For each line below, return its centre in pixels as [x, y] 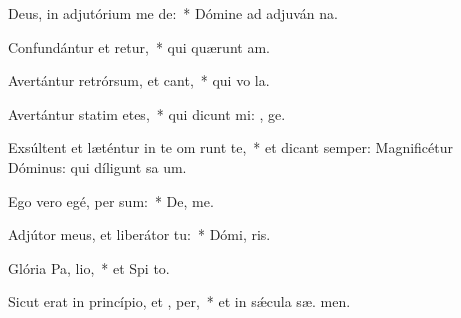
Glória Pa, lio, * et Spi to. [89, 267]
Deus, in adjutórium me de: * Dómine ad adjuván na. [173, 13]
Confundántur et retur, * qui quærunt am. [139, 46]
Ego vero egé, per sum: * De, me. [111, 200]
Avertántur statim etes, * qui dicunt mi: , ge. [147, 113]
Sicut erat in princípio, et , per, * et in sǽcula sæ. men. [179, 301]
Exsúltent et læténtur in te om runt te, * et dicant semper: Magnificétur [231, 147]
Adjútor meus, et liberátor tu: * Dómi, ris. [139, 234]
